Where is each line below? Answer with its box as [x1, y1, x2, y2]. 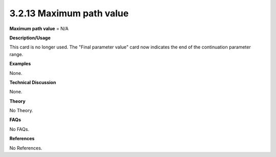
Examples [9, 61, 31, 67]
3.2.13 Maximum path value [9, 8, 129, 19]
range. [9, 51, 24, 57]
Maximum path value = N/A [9, 25, 69, 32]
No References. [9, 145, 42, 151]
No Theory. [9, 108, 33, 114]
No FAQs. [9, 126, 30, 132]
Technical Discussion [9, 79, 56, 85]
